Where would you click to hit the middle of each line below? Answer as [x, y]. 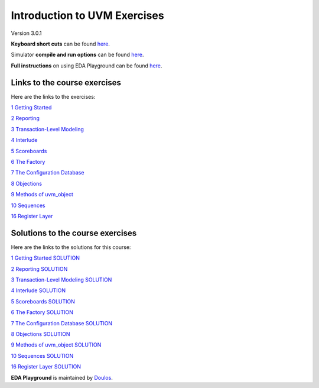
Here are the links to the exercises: [53, 96]
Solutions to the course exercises [74, 233]
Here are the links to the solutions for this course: [71, 247]
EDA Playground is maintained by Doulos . [62, 377]
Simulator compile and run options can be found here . [77, 55]
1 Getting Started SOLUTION [45, 258]
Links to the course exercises [66, 83]
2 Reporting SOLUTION [39, 269]
